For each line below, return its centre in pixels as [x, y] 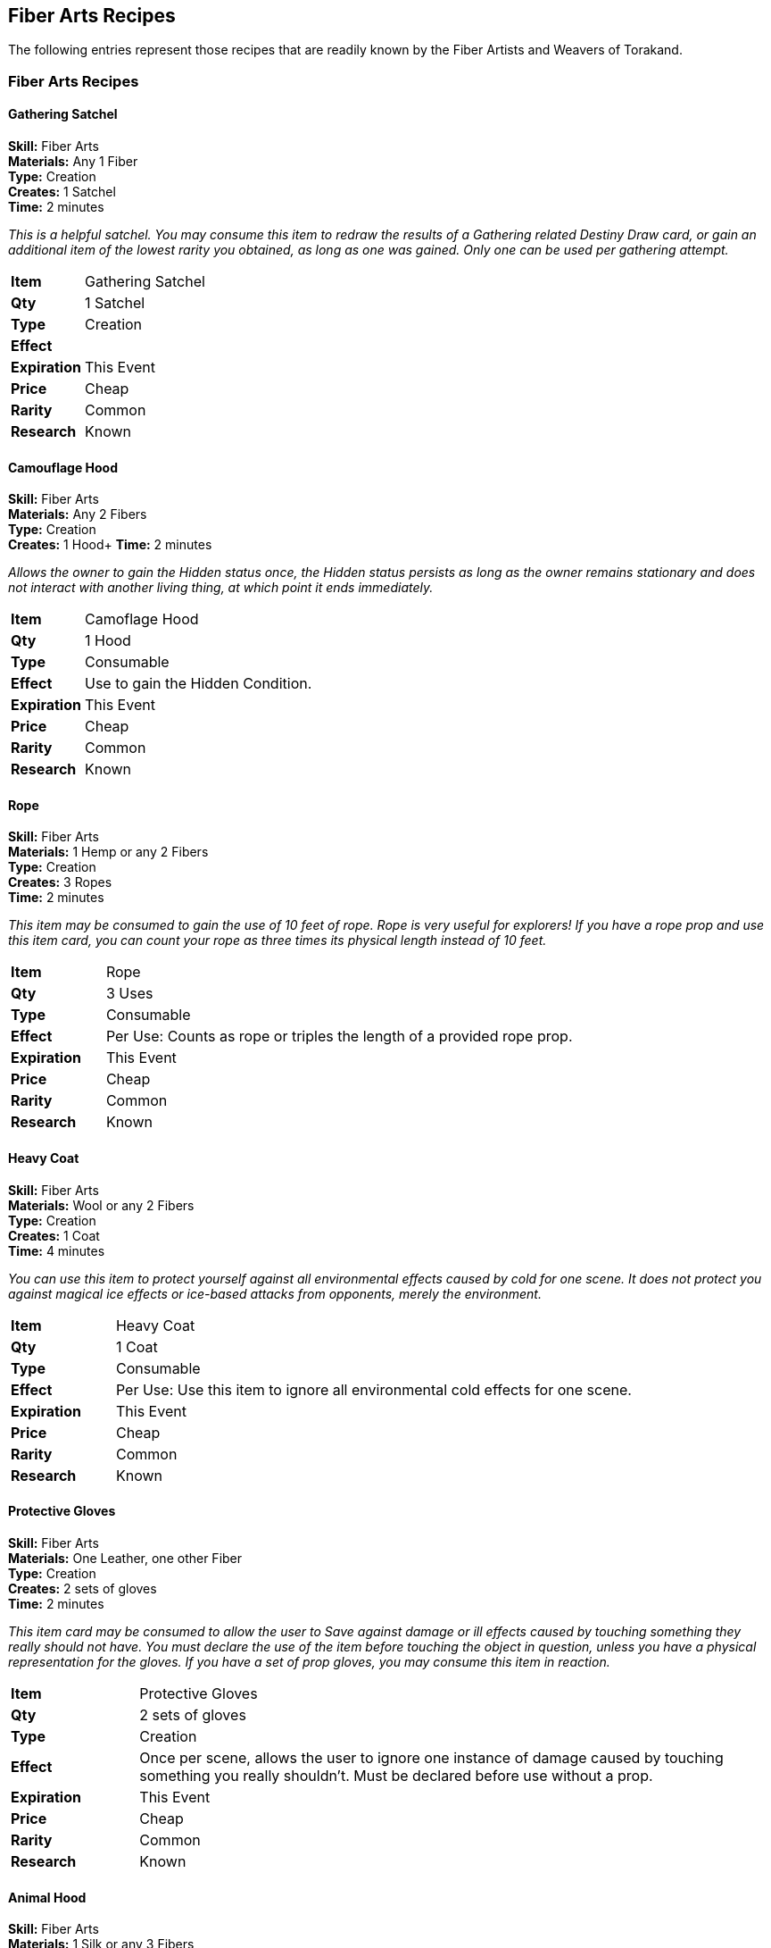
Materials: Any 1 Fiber [73, 162]
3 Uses [129, 994]
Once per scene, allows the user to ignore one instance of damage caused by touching [431, 1757]
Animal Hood [47, 1897]
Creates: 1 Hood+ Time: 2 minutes [110, 545]
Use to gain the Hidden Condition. [198, 684]
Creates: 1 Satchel [62, 192]
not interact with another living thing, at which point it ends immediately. [221, 588]
